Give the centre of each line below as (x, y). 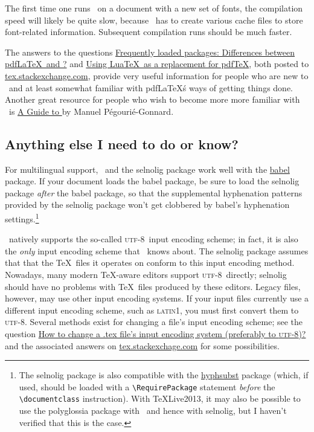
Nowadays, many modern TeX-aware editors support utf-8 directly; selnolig (146, 274)
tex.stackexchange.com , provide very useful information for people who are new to (157, 75)
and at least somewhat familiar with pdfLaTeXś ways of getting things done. (151, 87)
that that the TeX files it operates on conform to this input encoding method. (150, 263)
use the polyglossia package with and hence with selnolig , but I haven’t (153, 411)
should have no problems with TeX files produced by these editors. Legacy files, (153, 286)
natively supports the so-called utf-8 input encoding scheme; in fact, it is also (153, 239)
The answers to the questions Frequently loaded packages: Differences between (150, 52)
